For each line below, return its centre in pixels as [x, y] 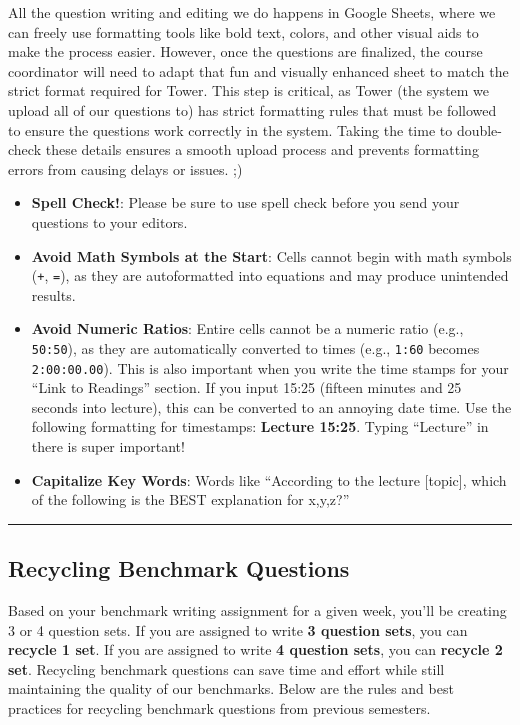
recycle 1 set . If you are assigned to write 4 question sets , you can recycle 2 [255, 649]
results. [53, 294]
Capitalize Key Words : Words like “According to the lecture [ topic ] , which [269, 479]
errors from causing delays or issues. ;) [125, 168]
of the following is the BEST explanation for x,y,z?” [190, 499]
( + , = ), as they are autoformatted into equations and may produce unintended [270, 275]
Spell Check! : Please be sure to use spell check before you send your [245, 202]
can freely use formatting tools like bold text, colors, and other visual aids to [243, 31]
